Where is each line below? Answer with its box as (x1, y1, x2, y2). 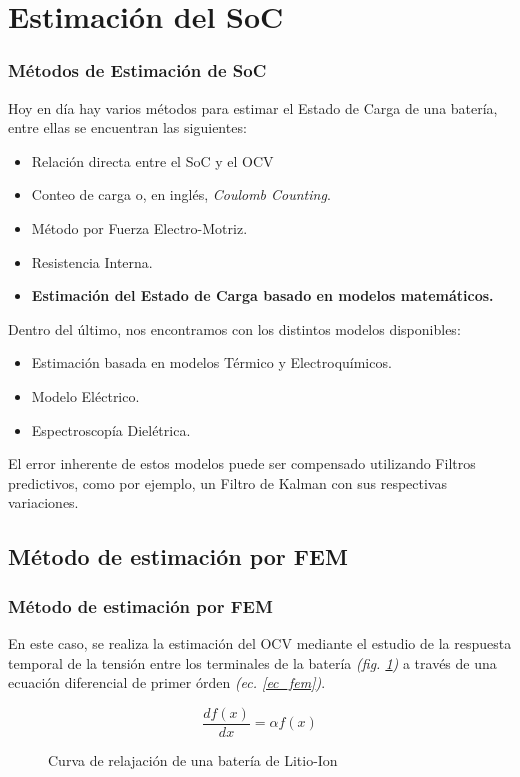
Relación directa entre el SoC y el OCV (31, 150, 274, 171)
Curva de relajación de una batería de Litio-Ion (48, 749, 338, 770)
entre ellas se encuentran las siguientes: (8, 117, 247, 138)
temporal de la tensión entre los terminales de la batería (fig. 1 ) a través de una (8, 652, 497, 673)
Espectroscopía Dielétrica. (31, 419, 191, 440)
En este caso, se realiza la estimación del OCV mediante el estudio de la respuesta (8, 632, 512, 653)
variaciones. (8, 492, 79, 513)
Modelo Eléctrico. (31, 385, 140, 406)
